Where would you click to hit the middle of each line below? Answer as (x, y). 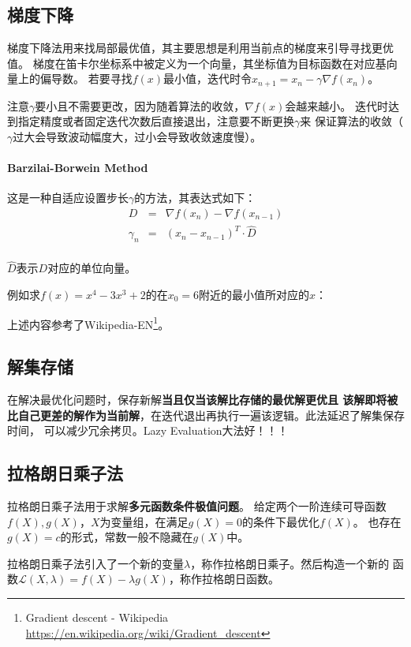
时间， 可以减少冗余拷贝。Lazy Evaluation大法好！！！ (148, 430)
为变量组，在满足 (144, 521)
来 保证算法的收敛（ (351, 121)
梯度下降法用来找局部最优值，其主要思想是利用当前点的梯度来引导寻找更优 (200, 48)
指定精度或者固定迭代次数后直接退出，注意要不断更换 (156, 121)
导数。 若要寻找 (92, 79)
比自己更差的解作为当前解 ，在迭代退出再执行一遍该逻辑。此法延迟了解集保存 (206, 415)
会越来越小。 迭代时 (336, 105)
